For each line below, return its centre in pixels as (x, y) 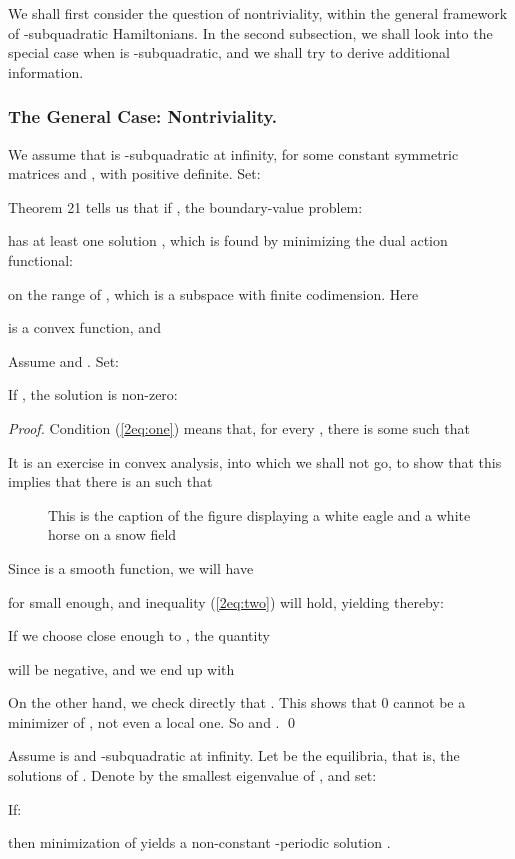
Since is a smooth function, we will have (131, 567)
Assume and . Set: (63, 360)
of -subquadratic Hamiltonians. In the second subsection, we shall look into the (250, 32)
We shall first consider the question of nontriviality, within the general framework (258, 13)
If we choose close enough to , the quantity (139, 635)
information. (46, 71)
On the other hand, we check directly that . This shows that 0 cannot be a (237, 702)
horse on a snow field (112, 534)
